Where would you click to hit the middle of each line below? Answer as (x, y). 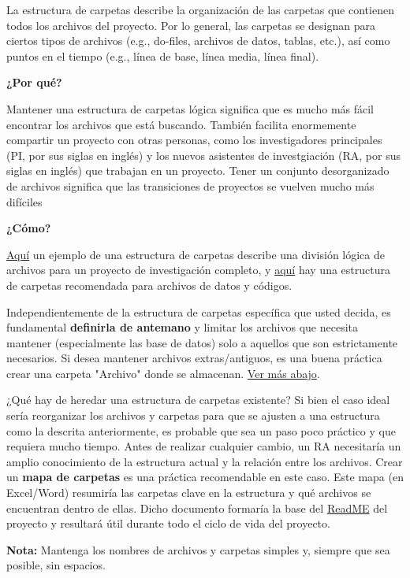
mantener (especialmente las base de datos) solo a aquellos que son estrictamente (202, 342)
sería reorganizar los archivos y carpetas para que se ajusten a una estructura (193, 415)
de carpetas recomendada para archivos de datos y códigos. (149, 285)
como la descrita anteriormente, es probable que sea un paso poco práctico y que (201, 430)
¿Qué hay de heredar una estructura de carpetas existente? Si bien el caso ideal (198, 400)
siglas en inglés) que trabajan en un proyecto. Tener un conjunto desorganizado (198, 170)
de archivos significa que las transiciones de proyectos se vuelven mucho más (190, 185)
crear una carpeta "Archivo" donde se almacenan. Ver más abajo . (163, 373)
